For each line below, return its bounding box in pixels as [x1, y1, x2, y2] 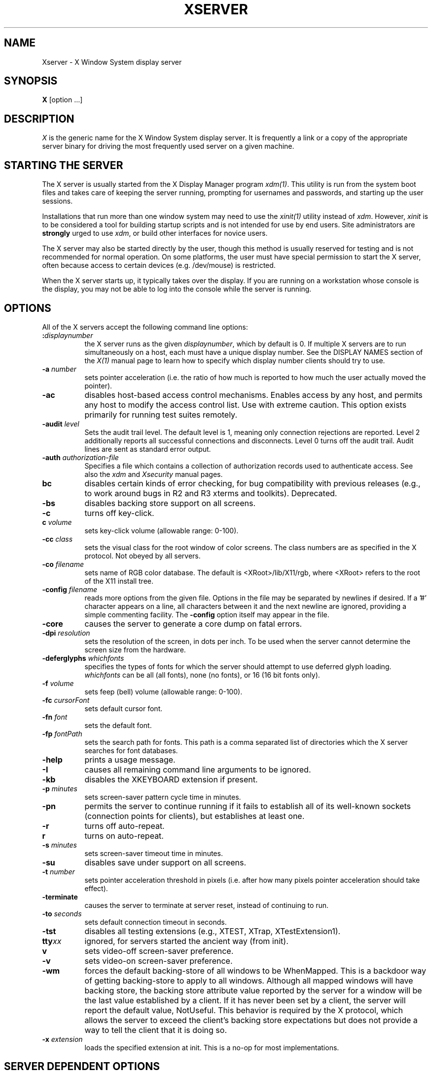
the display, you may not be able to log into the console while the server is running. [42, 285, 312, 294]
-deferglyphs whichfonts [42, 653, 124, 662]
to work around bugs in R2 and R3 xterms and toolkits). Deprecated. [84, 488, 337, 498]
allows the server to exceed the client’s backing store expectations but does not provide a [84, 1015, 418, 1025]
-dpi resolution [42, 628, 90, 637]
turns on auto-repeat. [84, 830, 164, 841]
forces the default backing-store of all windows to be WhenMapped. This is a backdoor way [84, 965, 426, 976]
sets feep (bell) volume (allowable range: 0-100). [84, 687, 243, 696]
